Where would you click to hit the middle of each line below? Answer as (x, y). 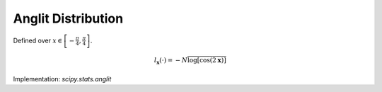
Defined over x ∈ (38, 40)
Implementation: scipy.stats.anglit (62, 79)
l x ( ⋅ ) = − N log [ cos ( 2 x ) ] (190, 62)
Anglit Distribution (68, 18)
